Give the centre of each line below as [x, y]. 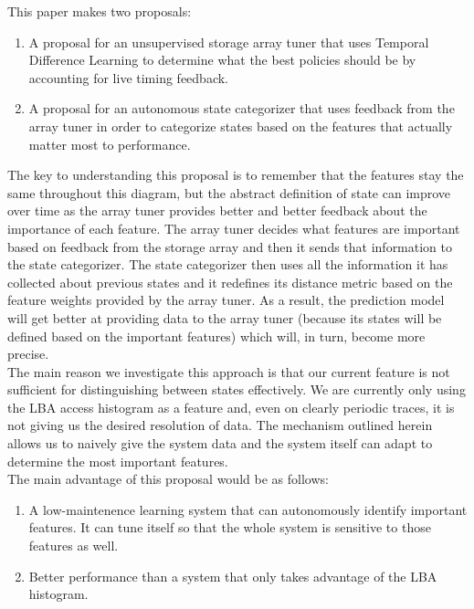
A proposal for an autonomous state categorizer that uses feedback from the [242, 108]
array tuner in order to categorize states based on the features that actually [241, 126]
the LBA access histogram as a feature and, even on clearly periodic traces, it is [231, 407]
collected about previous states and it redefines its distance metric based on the [230, 282]
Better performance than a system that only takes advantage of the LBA [233, 576]
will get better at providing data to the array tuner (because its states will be [225, 317]
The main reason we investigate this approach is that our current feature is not [229, 371]
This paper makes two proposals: [100, 11]
